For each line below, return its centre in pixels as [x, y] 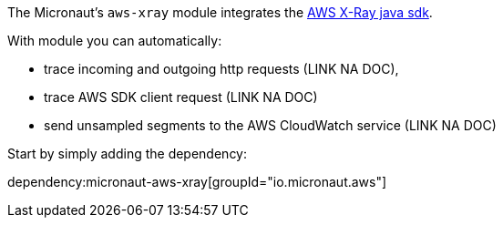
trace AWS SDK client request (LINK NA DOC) [181, 97]
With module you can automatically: [115, 41]
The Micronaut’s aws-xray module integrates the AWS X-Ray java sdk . [220, 12]
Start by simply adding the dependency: [128, 153]
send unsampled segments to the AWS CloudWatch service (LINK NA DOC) [270, 125]
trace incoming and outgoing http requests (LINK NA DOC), [221, 69]
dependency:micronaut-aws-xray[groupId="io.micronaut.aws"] [197, 182]
